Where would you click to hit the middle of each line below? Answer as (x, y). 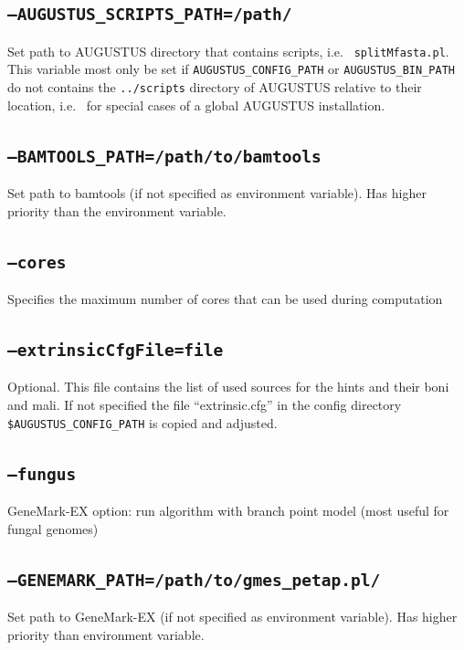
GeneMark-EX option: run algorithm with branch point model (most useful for (228, 511)
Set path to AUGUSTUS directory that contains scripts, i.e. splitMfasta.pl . (228, 51)
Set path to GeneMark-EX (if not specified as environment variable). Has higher (232, 617)
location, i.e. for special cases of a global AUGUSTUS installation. (196, 105)
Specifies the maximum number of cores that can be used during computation (225, 299)
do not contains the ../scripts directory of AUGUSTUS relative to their (215, 87)
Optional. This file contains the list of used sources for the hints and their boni (228, 387)
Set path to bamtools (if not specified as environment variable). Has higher (217, 193)
